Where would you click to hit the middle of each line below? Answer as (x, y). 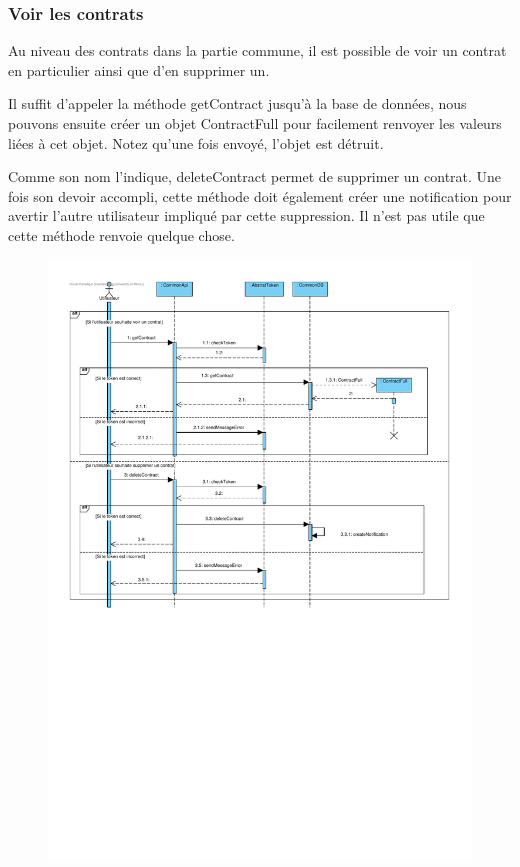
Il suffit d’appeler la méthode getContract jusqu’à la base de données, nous (237, 103)
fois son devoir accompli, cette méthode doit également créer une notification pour (260, 195)
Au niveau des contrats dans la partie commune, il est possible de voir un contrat (257, 50)
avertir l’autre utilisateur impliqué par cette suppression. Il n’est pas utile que (246, 215)
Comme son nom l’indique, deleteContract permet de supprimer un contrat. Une (255, 176)
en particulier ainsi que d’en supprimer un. (139, 69)
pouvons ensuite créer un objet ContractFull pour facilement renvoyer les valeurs (255, 123)
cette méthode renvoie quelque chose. (121, 234)
